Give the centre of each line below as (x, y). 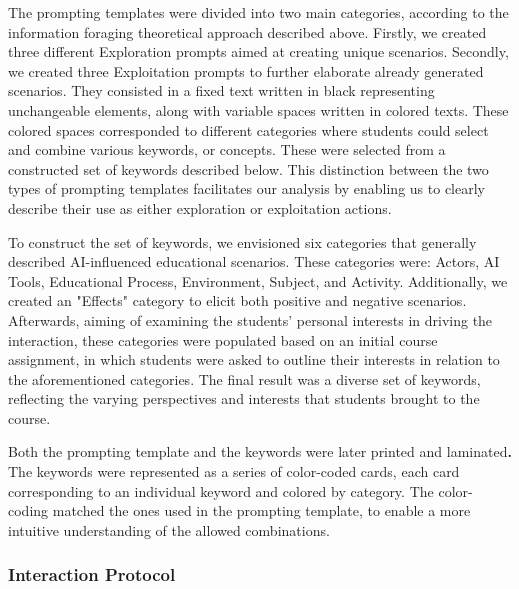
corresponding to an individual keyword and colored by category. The (221, 490)
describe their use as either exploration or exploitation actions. (200, 207)
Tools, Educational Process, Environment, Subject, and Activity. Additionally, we (258, 280)
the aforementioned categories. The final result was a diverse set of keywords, (244, 378)
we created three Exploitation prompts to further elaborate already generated (246, 70)
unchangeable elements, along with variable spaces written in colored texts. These (258, 109)
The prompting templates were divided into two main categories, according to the (258, 12)
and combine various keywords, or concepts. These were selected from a (227, 149)
